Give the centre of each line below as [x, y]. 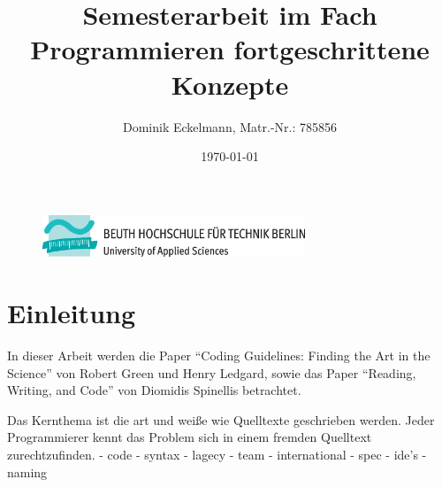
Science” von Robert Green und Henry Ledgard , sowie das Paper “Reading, [212, 372]
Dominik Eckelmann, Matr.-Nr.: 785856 [230, 126]
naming [27, 472]
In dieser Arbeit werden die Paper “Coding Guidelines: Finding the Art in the [219, 355]
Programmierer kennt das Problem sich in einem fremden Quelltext [190, 437]
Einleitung [72, 313]
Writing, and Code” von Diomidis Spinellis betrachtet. [154, 390]
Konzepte [230, 84]
